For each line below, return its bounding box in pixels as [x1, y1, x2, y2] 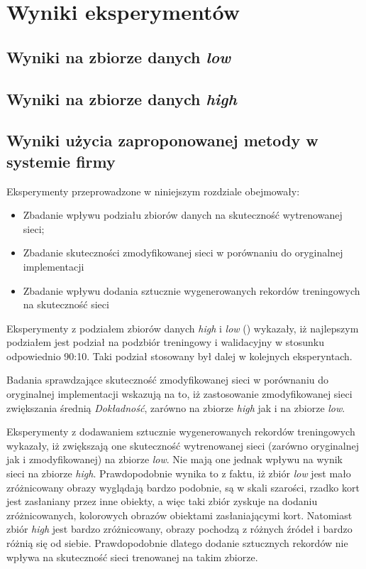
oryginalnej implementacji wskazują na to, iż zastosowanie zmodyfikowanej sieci [6, 386, 353, 401]
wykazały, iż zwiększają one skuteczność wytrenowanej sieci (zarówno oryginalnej [6, 438, 360, 453]
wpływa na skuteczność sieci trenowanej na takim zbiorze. [6, 549, 258, 564]
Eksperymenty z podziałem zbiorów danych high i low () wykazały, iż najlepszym [6, 320, 359, 335]
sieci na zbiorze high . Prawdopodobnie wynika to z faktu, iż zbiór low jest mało [6, 466, 351, 481]
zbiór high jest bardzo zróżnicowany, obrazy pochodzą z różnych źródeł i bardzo [6, 521, 353, 536]
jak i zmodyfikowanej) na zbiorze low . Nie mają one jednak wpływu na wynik [6, 452, 343, 467]
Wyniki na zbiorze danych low [6, 45, 231, 67]
